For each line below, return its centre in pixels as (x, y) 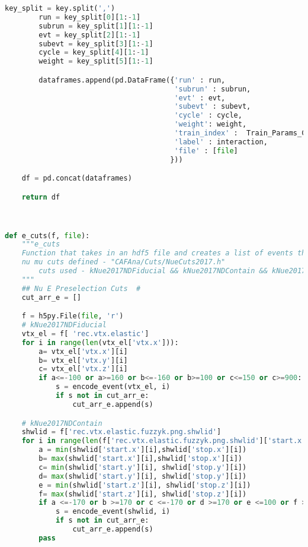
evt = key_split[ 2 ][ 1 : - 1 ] (90, 35)
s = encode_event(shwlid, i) (113, 512)
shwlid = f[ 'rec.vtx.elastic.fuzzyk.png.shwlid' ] (121, 432)
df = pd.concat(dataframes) (77, 178)
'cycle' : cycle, (208, 116)
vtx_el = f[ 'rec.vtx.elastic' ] (85, 333)
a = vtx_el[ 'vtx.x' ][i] (83, 351)
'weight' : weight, (211, 124)
